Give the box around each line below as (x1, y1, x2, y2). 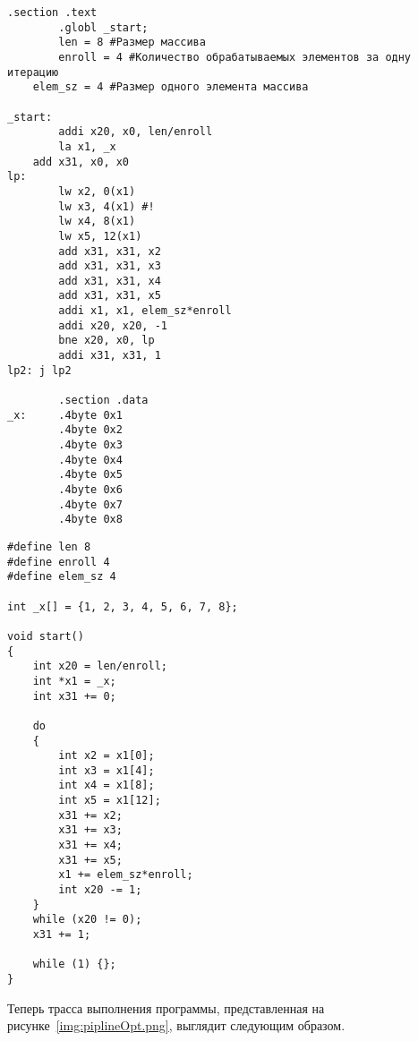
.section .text (7, 6, 98, 19)
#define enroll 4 (7, 555, 110, 568)
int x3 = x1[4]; (58, 764, 155, 777)
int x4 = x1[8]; (58, 779, 155, 792)
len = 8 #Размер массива (58, 36, 206, 49)
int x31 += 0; (32, 689, 116, 703)
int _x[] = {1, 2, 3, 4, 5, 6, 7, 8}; (7, 600, 238, 613)
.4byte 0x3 (58, 439, 123, 452)
